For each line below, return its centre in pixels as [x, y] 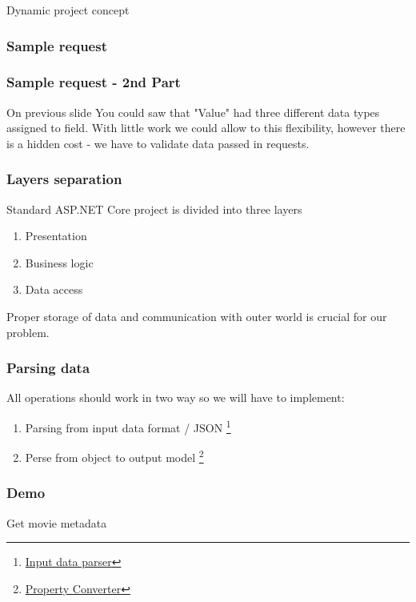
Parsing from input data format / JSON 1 [128, 426]
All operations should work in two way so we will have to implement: [176, 397]
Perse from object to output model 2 [114, 456]
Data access [54, 289]
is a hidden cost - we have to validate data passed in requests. [158, 143]
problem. [28, 332]
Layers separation [64, 179]
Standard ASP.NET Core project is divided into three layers [154, 209]
